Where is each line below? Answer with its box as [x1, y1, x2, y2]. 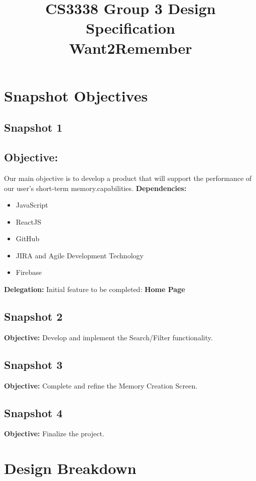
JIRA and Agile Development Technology [16, 250, 144, 260]
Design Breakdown [4, 458, 137, 478]
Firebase [16, 267, 42, 277]
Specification [86, 18, 175, 38]
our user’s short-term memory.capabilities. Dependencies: [4, 182, 187, 193]
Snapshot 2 [4, 309, 63, 324]
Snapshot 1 [4, 120, 63, 135]
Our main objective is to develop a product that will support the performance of [4, 172, 252, 183]
